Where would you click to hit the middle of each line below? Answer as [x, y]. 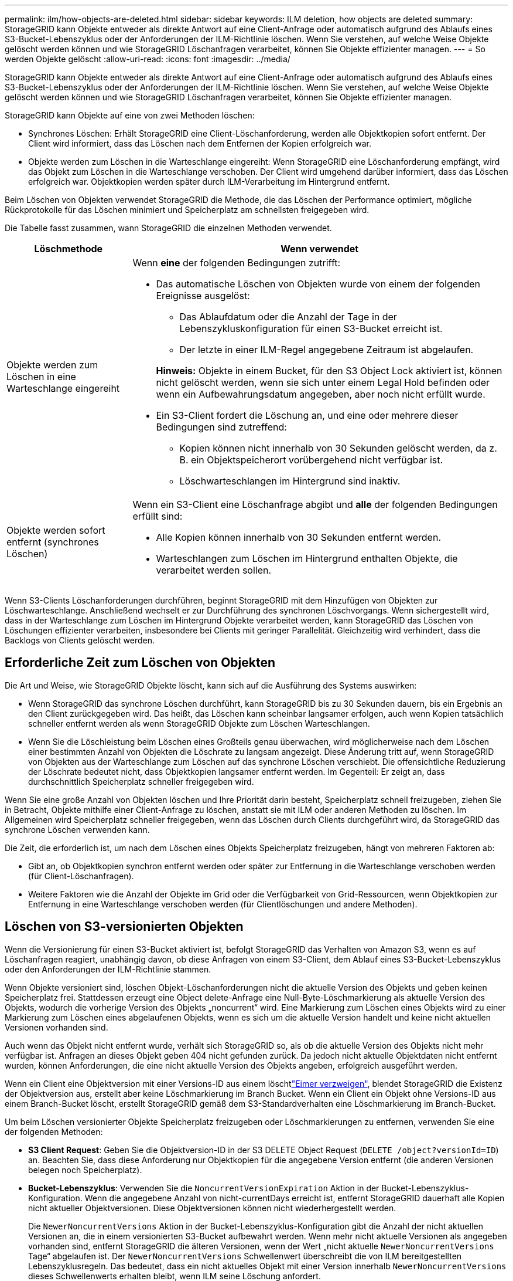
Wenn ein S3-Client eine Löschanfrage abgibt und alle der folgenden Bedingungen [315, 504]
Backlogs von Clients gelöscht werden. [80, 640]
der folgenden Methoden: [54, 1131]
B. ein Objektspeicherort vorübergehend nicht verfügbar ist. [311, 460]
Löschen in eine [41, 377]
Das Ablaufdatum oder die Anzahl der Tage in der [288, 317]
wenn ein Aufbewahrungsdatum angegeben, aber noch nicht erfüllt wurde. [321, 394]
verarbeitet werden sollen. [214, 570]
